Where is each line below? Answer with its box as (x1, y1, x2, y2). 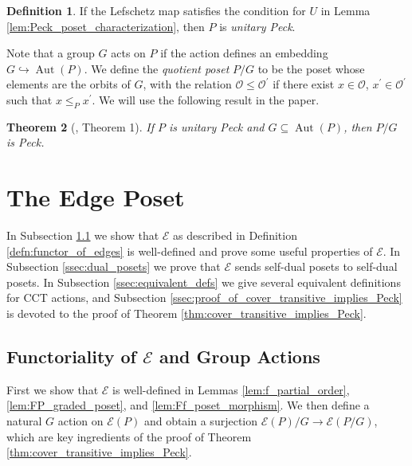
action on (57, 413, 104, 429)
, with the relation (143, 76, 232, 92)
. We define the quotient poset (84, 60, 230, 76)
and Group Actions (159, 344, 320, 369)
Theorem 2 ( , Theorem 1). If (6, 118, 154, 135)
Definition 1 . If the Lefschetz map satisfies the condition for (6, 2, 306, 18)
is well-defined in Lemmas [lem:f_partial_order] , (112, 381, 350, 397)
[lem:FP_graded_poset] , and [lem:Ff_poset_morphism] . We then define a (6, 397, 370, 413)
